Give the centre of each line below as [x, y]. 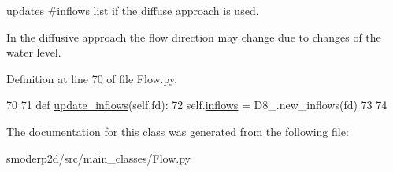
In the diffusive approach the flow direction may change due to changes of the [194, 37]
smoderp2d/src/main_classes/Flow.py [98, 157]
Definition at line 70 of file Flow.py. [92, 78]
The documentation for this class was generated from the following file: [178, 131]
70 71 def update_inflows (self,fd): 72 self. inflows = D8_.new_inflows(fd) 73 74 [197, 105]
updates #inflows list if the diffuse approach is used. [133, 10]
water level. [34, 52]
